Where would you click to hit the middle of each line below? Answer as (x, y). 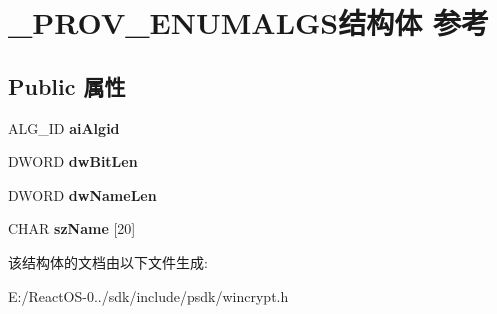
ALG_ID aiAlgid (64, 127)
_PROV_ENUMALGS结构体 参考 (248, 22)
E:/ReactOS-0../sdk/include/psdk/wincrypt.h (148, 295)
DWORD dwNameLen (82, 194)
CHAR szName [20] (72, 228)
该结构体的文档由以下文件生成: (108, 261)
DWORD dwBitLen (73, 161)
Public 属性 (67, 85)
